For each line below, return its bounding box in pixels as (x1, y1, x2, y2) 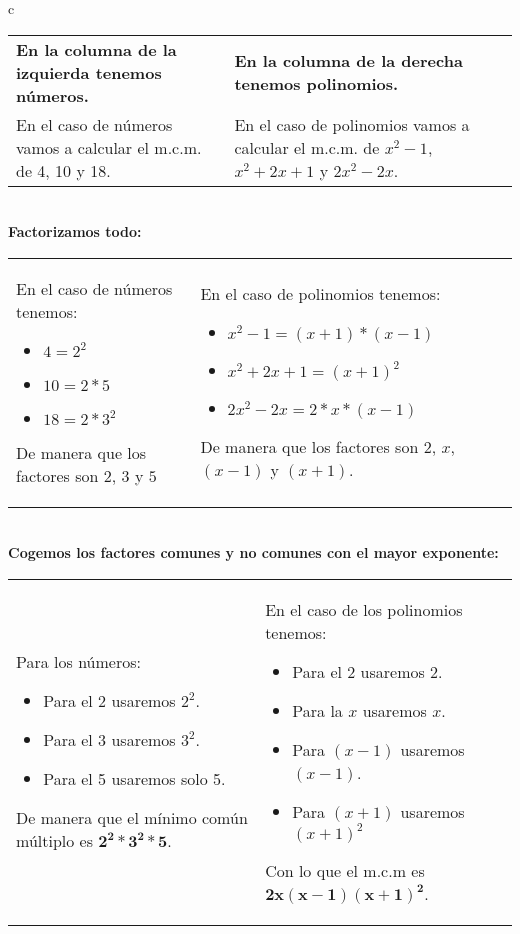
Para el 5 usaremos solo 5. (43, 767, 226, 791)
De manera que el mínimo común (16, 806, 248, 830)
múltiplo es (16, 829, 93, 853)
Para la (292, 698, 343, 722)
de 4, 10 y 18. (16, 158, 111, 182)
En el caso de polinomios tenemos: (200, 282, 441, 306)
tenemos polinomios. (234, 72, 399, 96)
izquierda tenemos (16, 60, 162, 84)
